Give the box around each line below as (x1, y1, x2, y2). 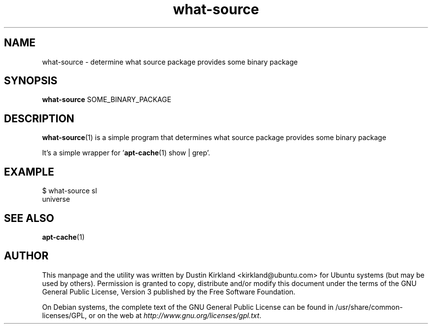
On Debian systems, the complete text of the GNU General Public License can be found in (42, 302, 334, 311)
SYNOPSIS (4, 74, 58, 87)
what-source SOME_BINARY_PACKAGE (42, 95, 172, 104)
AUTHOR (4, 250, 49, 262)
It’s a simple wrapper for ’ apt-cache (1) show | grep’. (42, 148, 211, 157)
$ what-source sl (42, 186, 97, 195)
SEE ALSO (4, 212, 54, 224)
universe (42, 195, 70, 204)
